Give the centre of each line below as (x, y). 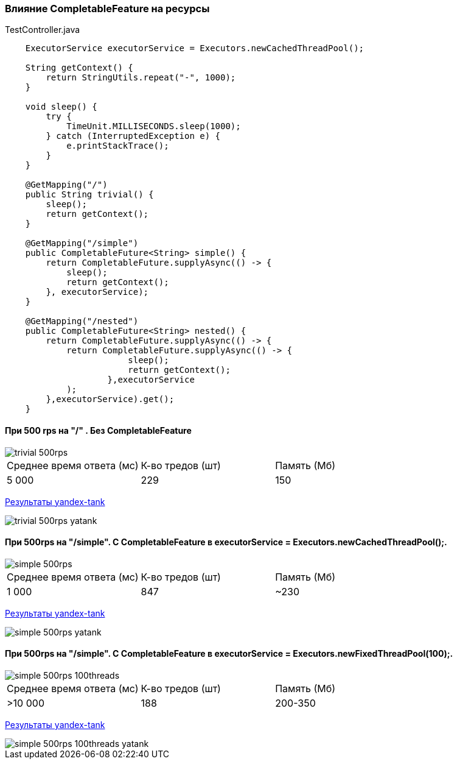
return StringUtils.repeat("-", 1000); (141, 78)
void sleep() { (61, 107)
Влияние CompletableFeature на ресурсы (107, 9)
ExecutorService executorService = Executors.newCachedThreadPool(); (195, 48)
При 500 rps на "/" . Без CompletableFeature (98, 430)
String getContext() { (79, 68)
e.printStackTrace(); (118, 146)
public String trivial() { (89, 195)
